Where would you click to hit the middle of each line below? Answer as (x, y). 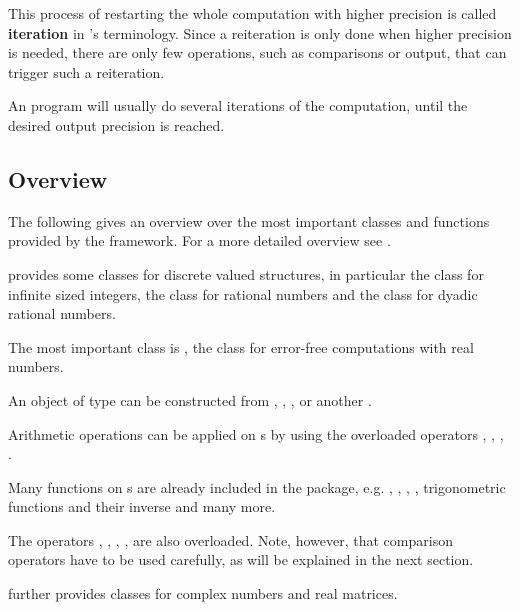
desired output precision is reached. (116, 124)
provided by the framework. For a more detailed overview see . (199, 240)
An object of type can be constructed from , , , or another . (190, 399)
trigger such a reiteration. (86, 71)
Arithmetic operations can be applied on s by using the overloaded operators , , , (256, 433)
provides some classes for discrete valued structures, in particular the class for (246, 273)
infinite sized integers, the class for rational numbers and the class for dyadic (243, 293)
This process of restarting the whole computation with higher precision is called (252, 13)
